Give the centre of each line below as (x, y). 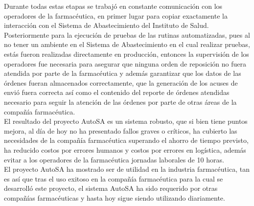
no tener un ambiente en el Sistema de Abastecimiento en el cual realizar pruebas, (127, 44)
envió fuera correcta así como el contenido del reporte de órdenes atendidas (117, 92)
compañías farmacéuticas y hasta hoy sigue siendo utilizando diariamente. (115, 197)
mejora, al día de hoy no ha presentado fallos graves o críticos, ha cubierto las (121, 130)
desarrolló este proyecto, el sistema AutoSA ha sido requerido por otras (111, 188)
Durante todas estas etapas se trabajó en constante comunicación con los (113, 6)
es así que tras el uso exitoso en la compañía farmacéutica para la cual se (114, 178)
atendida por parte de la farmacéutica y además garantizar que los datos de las (123, 73)
